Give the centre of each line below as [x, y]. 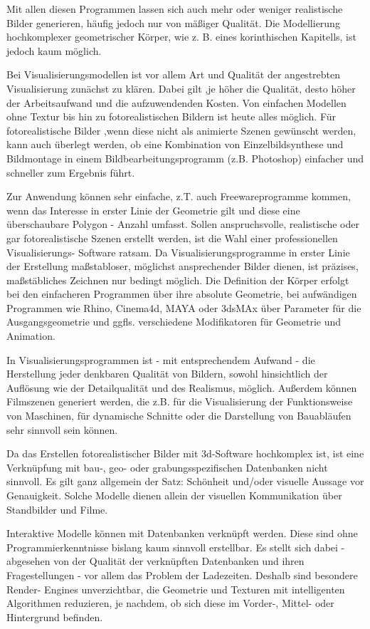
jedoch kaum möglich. [54, 50]
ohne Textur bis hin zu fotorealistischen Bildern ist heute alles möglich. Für [171, 116]
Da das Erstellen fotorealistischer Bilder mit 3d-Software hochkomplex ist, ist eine [185, 453]
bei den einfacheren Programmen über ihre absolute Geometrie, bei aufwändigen [182, 294]
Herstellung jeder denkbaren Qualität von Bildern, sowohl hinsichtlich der [167, 374]
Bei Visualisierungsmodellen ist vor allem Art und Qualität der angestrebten [174, 74]
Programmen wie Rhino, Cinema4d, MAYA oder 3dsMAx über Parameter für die [184, 307]
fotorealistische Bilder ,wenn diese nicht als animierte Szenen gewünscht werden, [181, 130]
